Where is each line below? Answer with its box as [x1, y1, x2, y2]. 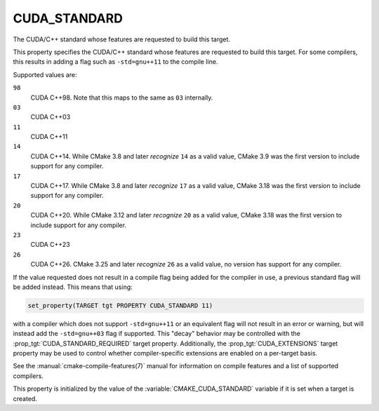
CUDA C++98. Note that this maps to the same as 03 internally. [30, 93, 213, 102]
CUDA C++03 [30, 113, 71, 121]
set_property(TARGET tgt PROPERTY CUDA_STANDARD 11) [27, 302, 213, 309]
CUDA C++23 [30, 241, 70, 249]
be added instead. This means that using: [13, 283, 133, 291]
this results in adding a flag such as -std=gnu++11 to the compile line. [13, 58, 218, 66]
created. [13, 394, 38, 403]
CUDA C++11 [30, 133, 68, 141]
